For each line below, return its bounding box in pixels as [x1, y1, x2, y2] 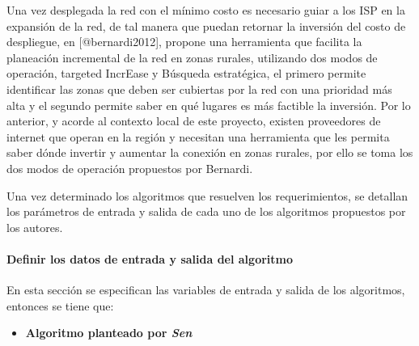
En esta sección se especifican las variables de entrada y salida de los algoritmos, [6, 281, 405, 298]
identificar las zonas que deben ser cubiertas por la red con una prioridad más [6, 80, 392, 97]
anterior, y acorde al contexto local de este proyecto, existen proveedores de [6, 112, 381, 129]
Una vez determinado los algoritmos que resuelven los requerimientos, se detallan [6, 187, 408, 204]
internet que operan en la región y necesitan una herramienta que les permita [6, 128, 390, 145]
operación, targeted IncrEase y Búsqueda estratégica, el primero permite [6, 65, 366, 82]
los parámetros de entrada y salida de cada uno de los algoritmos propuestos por [6, 203, 406, 220]
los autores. [6, 218, 63, 235]
